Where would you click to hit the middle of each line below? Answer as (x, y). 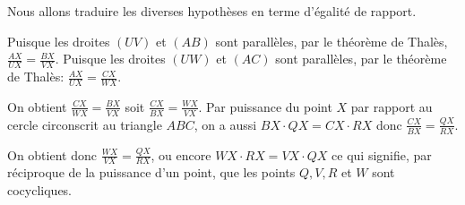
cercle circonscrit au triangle (85, 124)
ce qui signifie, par (382, 154)
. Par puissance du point (265, 106)
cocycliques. (40, 189)
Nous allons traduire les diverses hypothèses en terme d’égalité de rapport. (212, 11)
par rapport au (392, 106)
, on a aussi (225, 124)
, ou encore (181, 154)
